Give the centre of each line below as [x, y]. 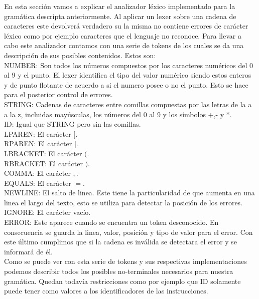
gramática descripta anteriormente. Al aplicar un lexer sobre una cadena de [120, 16]
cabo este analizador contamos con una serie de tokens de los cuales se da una [124, 45]
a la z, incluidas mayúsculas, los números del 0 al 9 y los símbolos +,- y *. [118, 114]
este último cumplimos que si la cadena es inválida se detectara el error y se [121, 242]
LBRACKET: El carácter [43, 153]
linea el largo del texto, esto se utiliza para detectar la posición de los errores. [123, 202]
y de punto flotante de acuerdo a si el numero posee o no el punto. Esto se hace [126, 84]
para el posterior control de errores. [58, 94]
